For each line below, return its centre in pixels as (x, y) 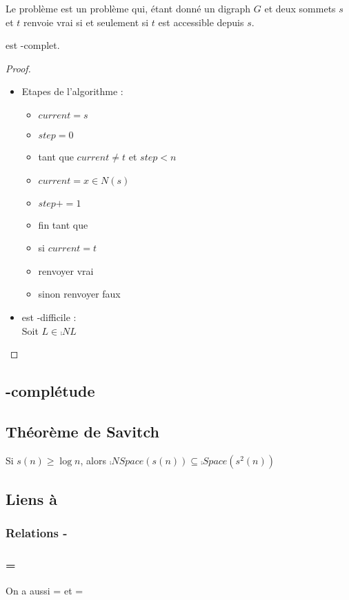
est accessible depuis (201, 22)
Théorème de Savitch (82, 431)
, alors (93, 460)
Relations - (37, 533)
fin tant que (63, 224)
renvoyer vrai (66, 270)
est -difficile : (49, 317)
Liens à (32, 499)
